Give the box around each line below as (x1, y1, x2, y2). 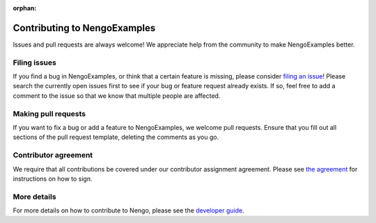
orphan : (13, 4, 37, 12)
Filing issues (13, 58, 57, 67)
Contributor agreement (13, 150, 93, 160)
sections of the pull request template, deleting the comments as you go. (13, 133, 219, 142)
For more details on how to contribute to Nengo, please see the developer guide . (13, 206, 245, 215)
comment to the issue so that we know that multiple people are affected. (13, 91, 221, 100)
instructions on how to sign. (13, 174, 93, 183)
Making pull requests (13, 108, 86, 118)
